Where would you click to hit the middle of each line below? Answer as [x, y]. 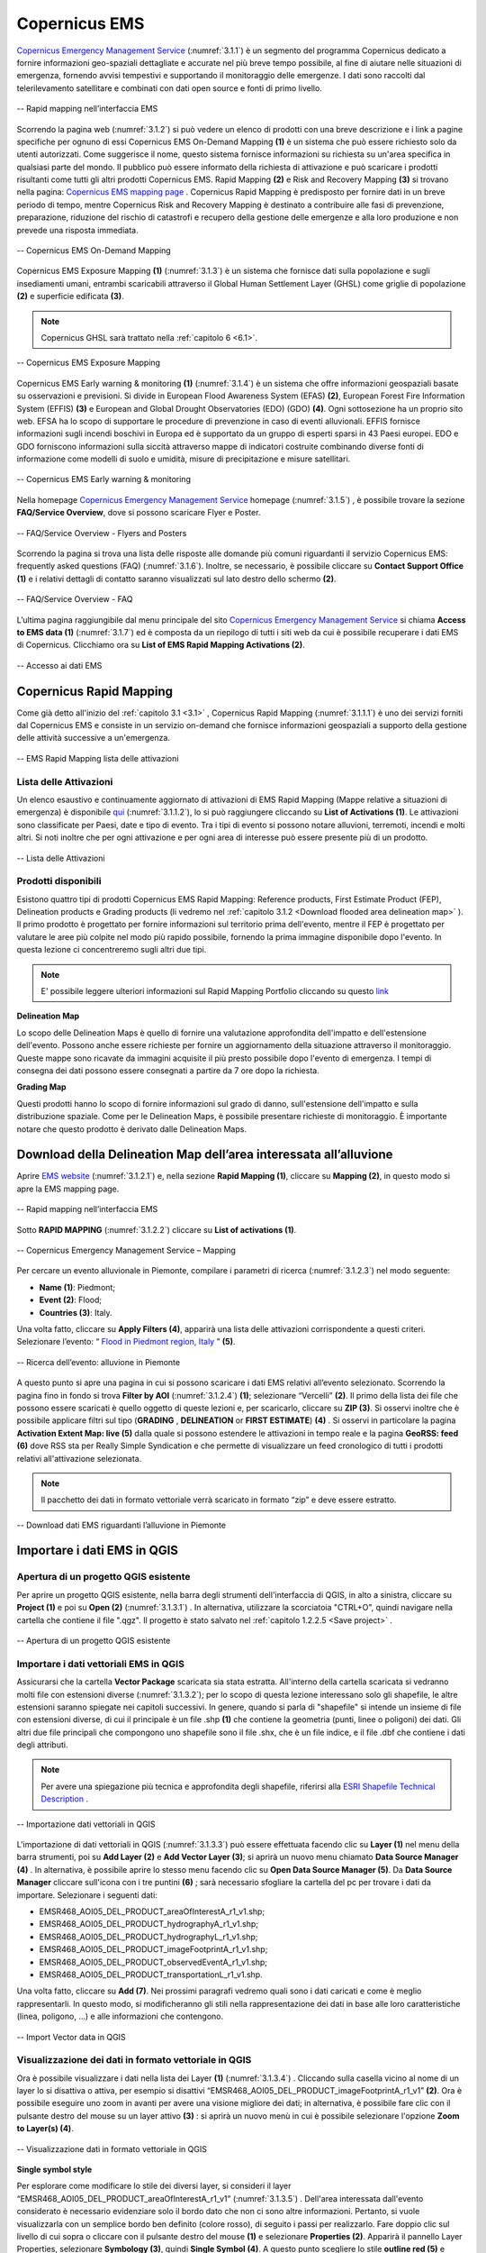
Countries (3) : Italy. [76, 1312]
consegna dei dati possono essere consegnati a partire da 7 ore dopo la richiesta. [168, 1071]
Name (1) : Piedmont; [77, 1287]
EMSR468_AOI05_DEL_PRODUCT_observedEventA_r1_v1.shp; [153, 1962]
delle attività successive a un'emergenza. [94, 738]
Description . [65, 1799]
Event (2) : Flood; [71, 1300]
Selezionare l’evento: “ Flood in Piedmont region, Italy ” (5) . [126, 1342]
